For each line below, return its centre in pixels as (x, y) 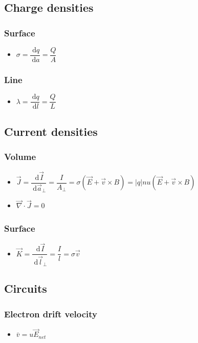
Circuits (26, 288)
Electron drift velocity (51, 314)
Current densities (51, 131)
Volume (20, 157)
